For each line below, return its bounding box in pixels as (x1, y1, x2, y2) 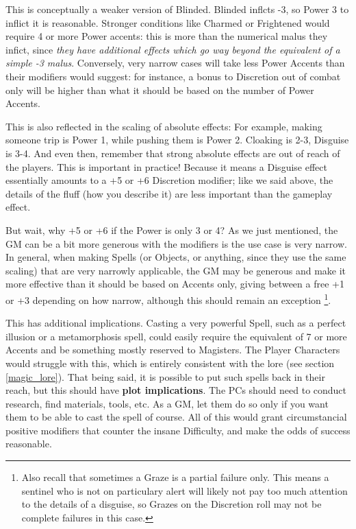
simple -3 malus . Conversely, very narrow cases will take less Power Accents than (5, 56, 345, 70)
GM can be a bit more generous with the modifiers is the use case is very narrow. (5, 236, 347, 250)
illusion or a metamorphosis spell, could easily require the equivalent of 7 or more (5, 329, 347, 343)
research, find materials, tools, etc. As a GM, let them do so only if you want (5, 396, 329, 410)
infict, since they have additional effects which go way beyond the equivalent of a (5, 42, 340, 56)
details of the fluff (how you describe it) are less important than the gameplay (5, 186, 333, 200)
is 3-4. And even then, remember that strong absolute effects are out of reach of (5, 145, 340, 160)
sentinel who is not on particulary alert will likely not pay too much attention (21, 483, 348, 497)
